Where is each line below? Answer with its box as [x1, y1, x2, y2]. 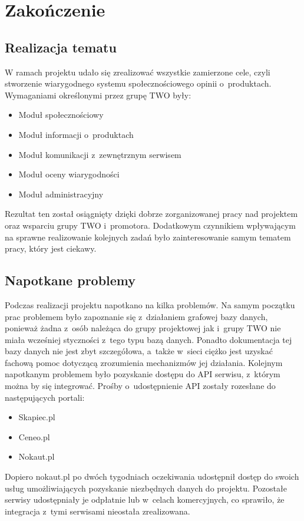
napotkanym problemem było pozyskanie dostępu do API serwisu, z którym [5, 368, 280, 380]
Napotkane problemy [5, 271, 136, 289]
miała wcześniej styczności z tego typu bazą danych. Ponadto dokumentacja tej [5, 333, 292, 345]
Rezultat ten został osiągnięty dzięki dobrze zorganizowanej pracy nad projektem [5, 207, 298, 220]
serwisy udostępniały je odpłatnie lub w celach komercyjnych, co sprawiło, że [5, 493, 285, 506]
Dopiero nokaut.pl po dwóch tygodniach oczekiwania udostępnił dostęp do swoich [5, 470, 299, 483]
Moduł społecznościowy [18, 108, 104, 121]
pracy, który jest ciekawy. [5, 242, 97, 255]
